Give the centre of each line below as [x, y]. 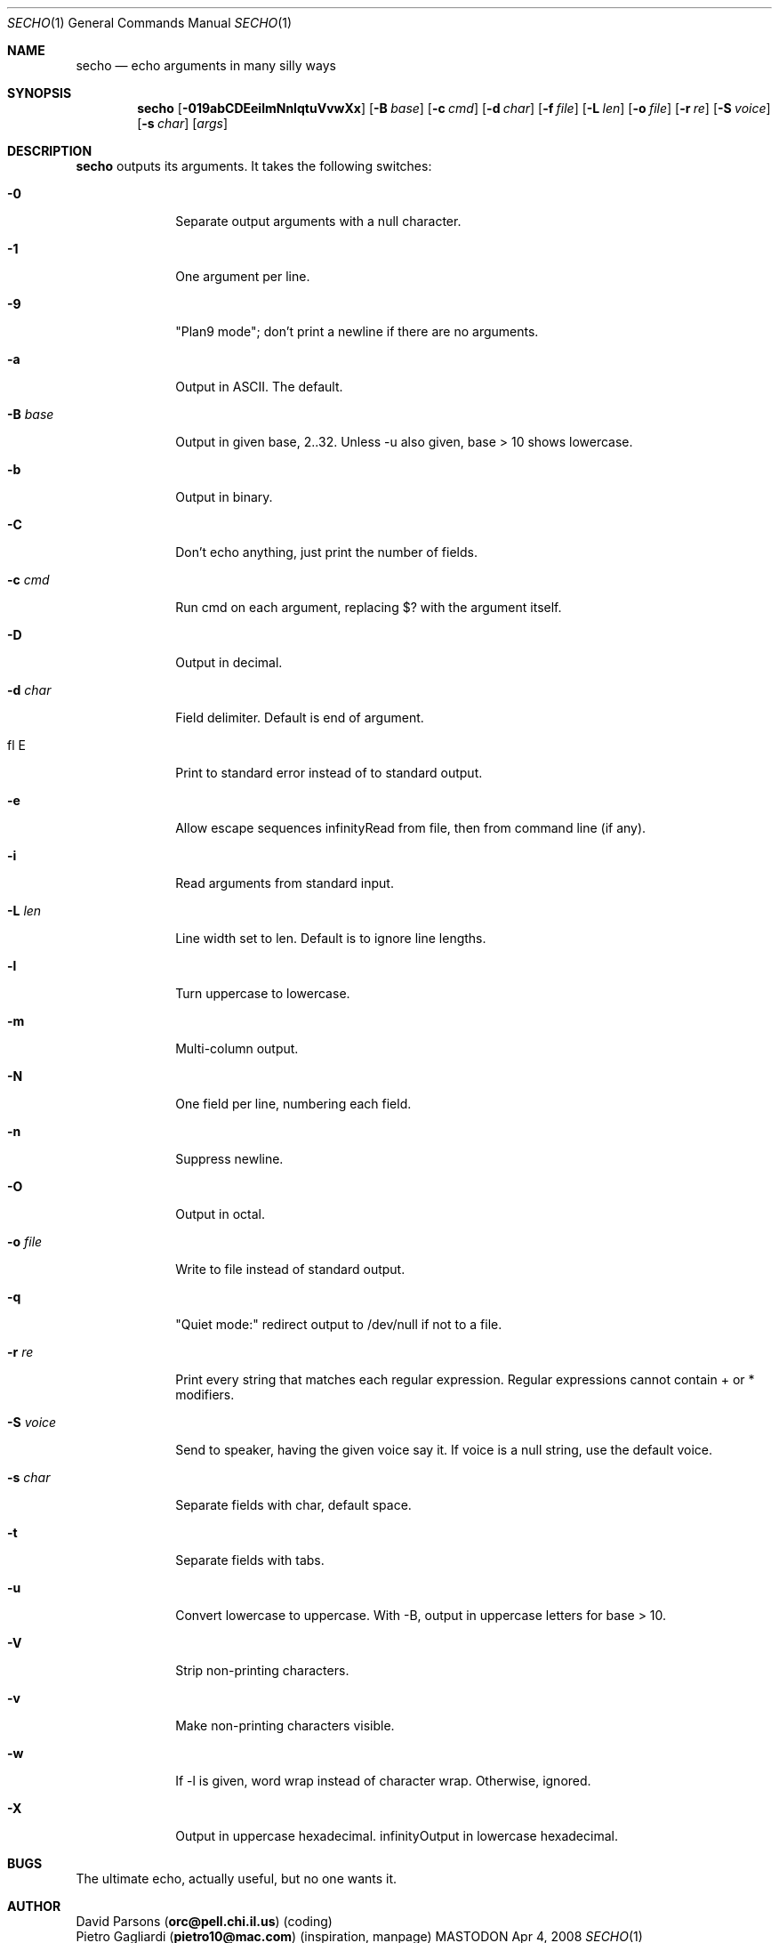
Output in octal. [221, 1214]
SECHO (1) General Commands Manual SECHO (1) [150, 23]
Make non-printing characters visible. [285, 1725]
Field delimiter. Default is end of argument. [300, 718]
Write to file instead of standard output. [290, 1269]
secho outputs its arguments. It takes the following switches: [254, 166]
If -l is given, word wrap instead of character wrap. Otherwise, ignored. [383, 1781]
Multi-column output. [237, 1048]
